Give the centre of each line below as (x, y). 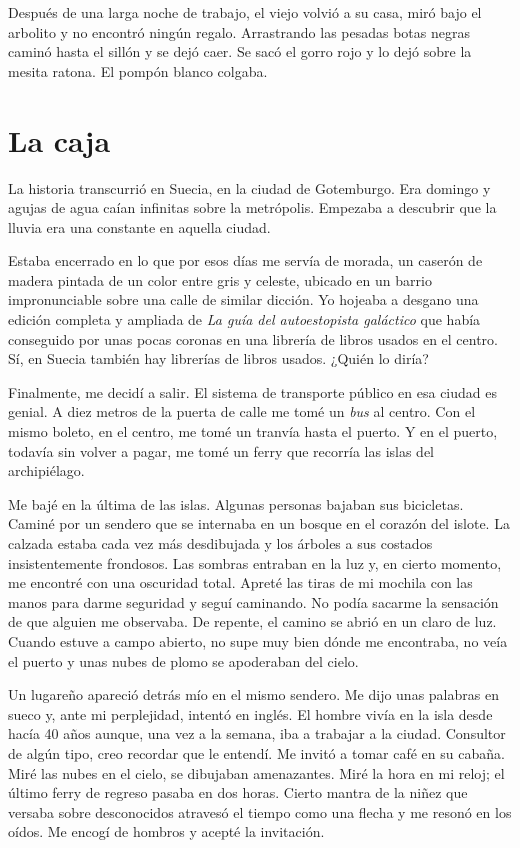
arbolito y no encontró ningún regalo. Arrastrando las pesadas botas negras (239, 31)
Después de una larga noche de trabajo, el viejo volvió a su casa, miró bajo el (245, 12)
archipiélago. (46, 470)
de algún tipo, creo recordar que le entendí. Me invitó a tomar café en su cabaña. (256, 752)
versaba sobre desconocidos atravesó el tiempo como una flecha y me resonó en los (260, 811)
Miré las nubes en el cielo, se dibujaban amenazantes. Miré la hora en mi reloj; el (256, 772)
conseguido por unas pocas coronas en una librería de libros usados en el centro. (253, 338)
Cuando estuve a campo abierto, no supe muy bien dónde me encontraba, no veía (258, 640)
